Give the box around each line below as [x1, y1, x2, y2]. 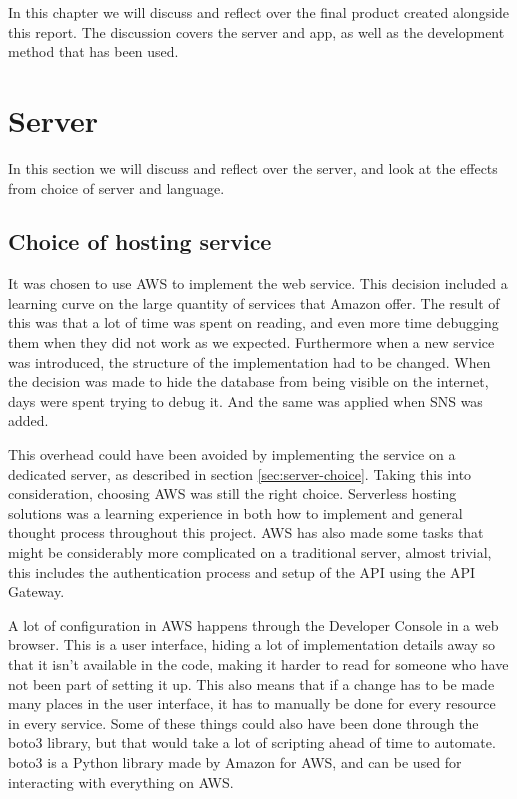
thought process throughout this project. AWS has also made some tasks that [8, 522, 484, 543]
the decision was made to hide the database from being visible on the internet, [8, 371, 489, 392]
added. [8, 410, 49, 431]
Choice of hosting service [8, 226, 272, 257]
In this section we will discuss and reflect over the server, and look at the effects [8, 157, 498, 178]
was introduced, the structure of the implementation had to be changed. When [8, 351, 491, 372]
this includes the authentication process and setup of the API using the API [8, 561, 476, 582]
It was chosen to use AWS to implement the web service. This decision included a [8, 273, 508, 294]
